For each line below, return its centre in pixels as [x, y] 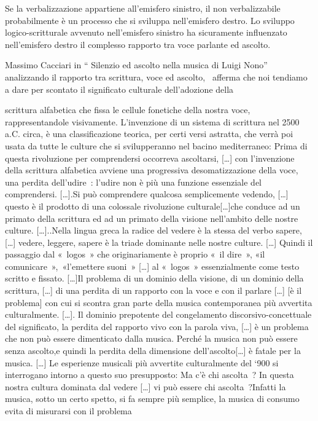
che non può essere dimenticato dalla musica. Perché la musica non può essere [151, 338]
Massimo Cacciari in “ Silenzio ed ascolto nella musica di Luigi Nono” [136, 65]
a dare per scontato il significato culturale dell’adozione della [119, 89]
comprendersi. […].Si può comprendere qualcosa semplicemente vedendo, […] [147, 194]
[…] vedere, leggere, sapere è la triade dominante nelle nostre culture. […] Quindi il [159, 242]
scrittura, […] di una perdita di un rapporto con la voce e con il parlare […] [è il [153, 290]
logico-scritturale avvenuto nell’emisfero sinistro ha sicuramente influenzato [146, 32]
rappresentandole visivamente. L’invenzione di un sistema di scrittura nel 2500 [152, 121]
